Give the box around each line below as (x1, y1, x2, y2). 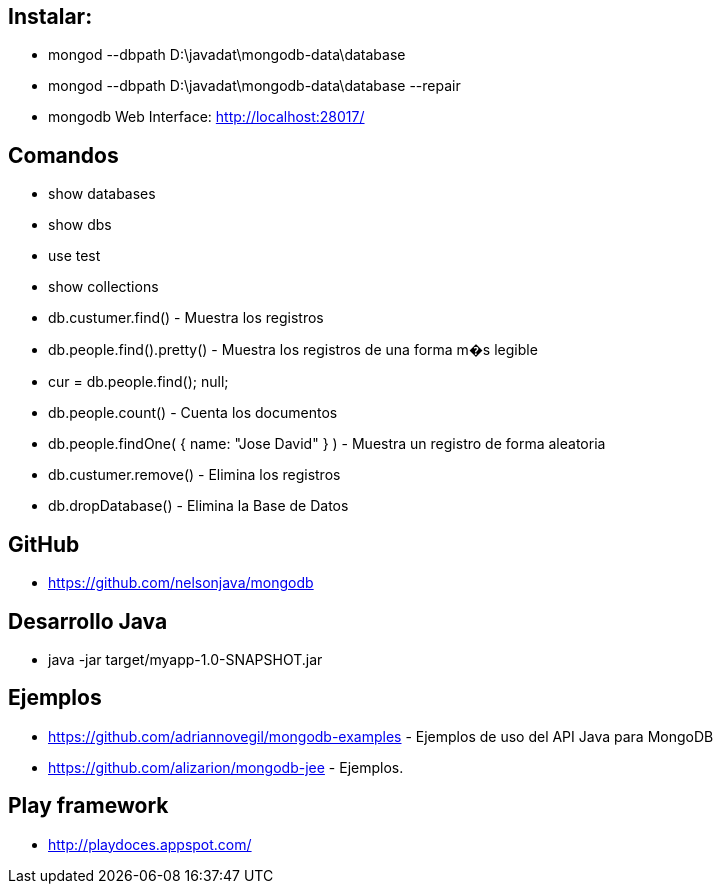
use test (48, 247, 101, 265)
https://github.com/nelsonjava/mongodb (48, 574, 314, 592)
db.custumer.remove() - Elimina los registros (48, 466, 341, 484)
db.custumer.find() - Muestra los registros (48, 309, 324, 327)
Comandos (8, 142, 119, 168)
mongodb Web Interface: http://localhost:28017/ (48, 108, 365, 126)
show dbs (48, 216, 112, 234)
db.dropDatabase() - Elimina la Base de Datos (48, 497, 349, 515)
